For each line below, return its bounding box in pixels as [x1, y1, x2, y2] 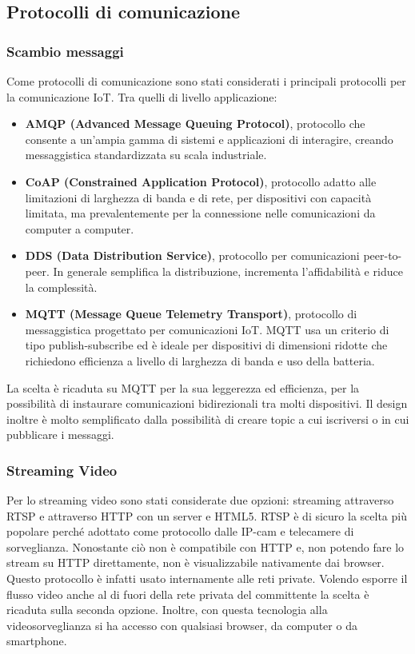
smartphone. [6, 632, 67, 649]
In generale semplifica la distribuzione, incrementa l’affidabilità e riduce [53, 262, 403, 279]
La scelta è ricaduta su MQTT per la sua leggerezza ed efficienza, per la [6, 379, 360, 396]
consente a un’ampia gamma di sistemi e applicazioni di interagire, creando [25, 130, 393, 147]
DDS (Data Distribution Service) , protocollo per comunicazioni [25, 247, 360, 264]
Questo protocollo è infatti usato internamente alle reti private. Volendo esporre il [6, 570, 408, 587]
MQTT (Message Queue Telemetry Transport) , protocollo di [25, 305, 357, 322]
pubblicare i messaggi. [6, 426, 114, 443]
